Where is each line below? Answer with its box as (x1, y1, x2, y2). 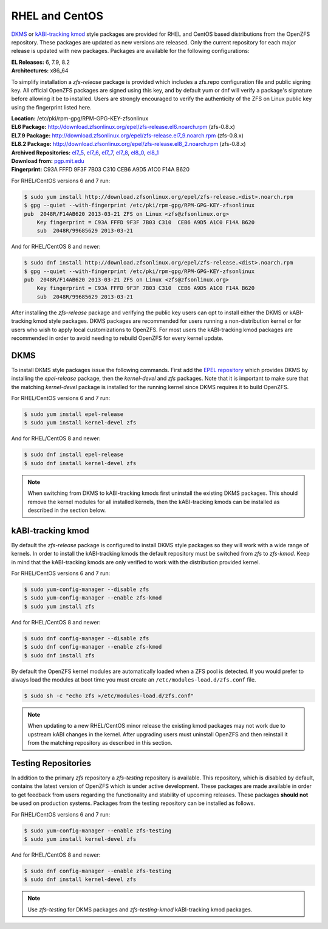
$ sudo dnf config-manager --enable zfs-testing (24, 867, 172, 874)
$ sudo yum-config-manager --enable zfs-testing (24, 827, 172, 834)
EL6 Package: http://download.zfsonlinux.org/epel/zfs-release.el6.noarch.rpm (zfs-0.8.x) (11, 123, 235, 131)
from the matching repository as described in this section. (27, 739, 173, 747)
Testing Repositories (11, 758, 91, 768)
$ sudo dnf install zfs (24, 652, 95, 659)
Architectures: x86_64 (11, 67, 69, 74)
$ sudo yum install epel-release (24, 411, 124, 418)
